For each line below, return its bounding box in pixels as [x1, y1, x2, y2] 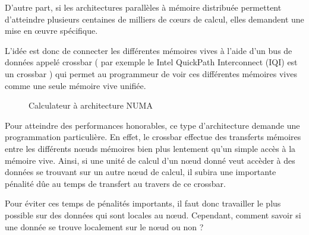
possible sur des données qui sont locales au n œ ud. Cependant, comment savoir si [5, 208, 301, 221]
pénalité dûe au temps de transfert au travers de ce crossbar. [5, 177, 226, 189]
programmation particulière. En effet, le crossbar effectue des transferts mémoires [5, 131, 301, 143]
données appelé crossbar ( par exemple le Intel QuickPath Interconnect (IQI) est [5, 56, 298, 68]
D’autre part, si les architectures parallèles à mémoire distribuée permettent [5, 1, 282, 13]
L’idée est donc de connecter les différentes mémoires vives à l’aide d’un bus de [5, 44, 292, 56]
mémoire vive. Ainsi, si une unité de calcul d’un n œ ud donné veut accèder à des [5, 154, 295, 166]
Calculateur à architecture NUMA [29, 99, 153, 112]
